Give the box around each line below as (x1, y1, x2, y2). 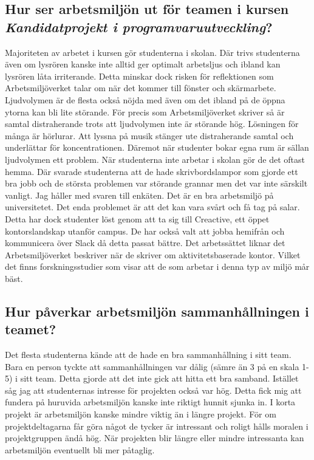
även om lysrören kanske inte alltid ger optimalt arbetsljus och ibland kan (5, 58, 281, 70)
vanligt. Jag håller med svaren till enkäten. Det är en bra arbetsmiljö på (5, 188, 274, 201)
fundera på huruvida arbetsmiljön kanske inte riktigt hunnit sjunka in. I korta (5, 396, 296, 408)
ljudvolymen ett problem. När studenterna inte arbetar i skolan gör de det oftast (5, 153, 305, 165)
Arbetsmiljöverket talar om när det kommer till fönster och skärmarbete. (5, 81, 276, 94)
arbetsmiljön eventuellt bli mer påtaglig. (5, 443, 155, 456)
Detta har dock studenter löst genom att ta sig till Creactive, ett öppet (5, 212, 270, 225)
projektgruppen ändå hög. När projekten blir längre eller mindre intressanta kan (5, 431, 304, 444)
